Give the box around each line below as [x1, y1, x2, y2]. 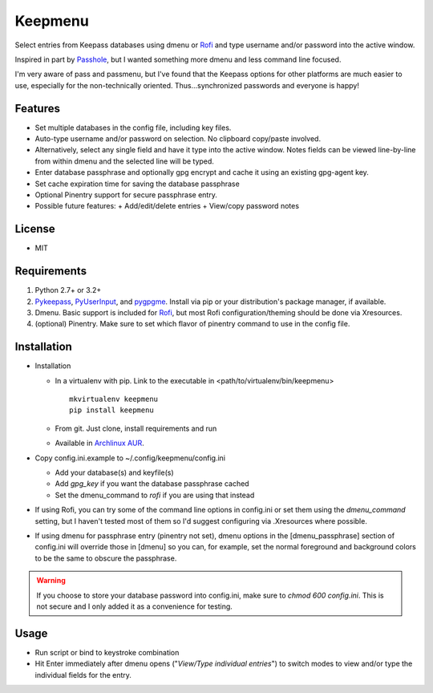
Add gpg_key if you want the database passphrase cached [55, 479, 249, 488]
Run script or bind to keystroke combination [34, 647, 180, 657]
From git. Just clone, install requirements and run [55, 423, 217, 433]
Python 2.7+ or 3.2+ [34, 286, 102, 295]
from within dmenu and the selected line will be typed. [34, 156, 214, 166]
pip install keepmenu [69, 406, 154, 415]
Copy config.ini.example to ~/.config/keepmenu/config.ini [34, 453, 226, 463]
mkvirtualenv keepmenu [69, 395, 159, 404]
